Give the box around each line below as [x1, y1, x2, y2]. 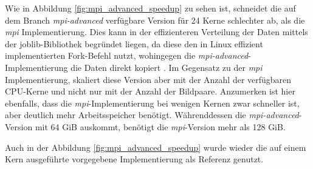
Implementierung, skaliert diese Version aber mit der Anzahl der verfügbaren [5, 73, 292, 85]
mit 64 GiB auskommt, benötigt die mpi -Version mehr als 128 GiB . [35, 120, 286, 133]
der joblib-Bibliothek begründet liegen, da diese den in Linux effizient [5, 37, 263, 50]
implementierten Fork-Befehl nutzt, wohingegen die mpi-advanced [5, 49, 249, 62]
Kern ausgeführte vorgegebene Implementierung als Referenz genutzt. [5, 153, 264, 165]
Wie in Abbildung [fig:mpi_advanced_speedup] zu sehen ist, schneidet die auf [5, 2, 296, 14]
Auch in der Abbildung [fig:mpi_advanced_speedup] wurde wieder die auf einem [5, 141, 306, 153]
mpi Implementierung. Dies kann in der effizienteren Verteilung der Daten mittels [5, 25, 308, 38]
